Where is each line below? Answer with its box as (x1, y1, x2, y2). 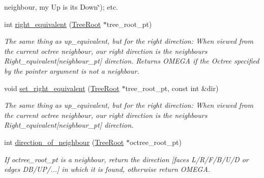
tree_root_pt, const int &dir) (125, 82, 219, 93)
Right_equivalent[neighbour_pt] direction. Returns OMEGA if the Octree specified (4, 55, 259, 66)
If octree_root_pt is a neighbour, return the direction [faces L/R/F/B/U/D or (4, 154, 249, 164)
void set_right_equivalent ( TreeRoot (4, 82, 120, 93)
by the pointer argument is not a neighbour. (4, 65, 139, 76)
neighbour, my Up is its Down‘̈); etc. (4, 2, 118, 12)
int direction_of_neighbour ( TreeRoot (4, 136, 124, 147)
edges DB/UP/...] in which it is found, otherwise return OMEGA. (4, 164, 211, 174)
